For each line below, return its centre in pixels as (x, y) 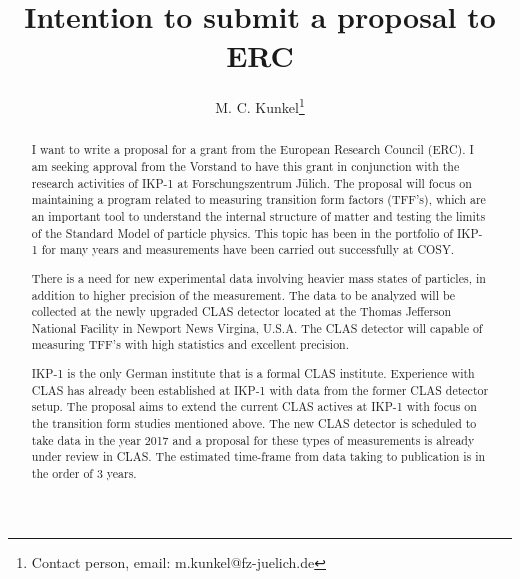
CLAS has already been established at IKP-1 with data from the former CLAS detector (260, 389)
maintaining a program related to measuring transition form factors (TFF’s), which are (258, 199)
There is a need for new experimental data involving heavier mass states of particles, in (258, 277)
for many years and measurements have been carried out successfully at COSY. (248, 249)
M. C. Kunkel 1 (260, 105)
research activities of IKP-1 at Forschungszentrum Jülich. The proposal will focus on (251, 182)
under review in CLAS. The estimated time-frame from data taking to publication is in (258, 456)
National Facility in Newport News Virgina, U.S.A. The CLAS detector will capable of (257, 327)
